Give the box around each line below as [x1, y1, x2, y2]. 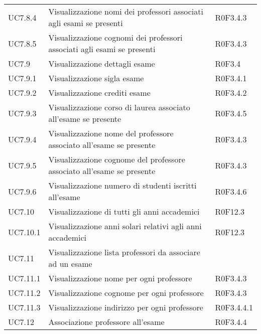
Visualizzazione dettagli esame [48, 58, 155, 69]
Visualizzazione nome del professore [48, 127, 174, 139]
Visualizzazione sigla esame [48, 72, 144, 84]
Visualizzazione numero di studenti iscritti [48, 180, 197, 191]
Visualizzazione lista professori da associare [48, 246, 200, 258]
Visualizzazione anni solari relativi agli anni [48, 220, 202, 232]
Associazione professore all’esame [48, 316, 165, 327]
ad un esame [48, 258, 92, 269]
